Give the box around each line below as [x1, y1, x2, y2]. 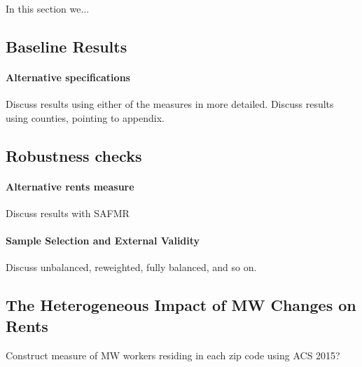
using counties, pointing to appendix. [6, 110, 165, 125]
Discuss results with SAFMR [6, 205, 130, 220]
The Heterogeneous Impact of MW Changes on [6, 294, 356, 316]
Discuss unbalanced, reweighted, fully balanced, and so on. [6, 260, 257, 275]
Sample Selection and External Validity [6, 233, 200, 248]
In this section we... [6, 1, 90, 15]
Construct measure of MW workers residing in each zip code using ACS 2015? [6, 347, 340, 362]
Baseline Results [6, 35, 127, 57]
